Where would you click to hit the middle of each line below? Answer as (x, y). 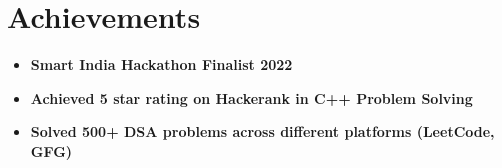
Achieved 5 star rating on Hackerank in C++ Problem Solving (251, 97)
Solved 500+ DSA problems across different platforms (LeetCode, (262, 131)
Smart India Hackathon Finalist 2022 (161, 64)
